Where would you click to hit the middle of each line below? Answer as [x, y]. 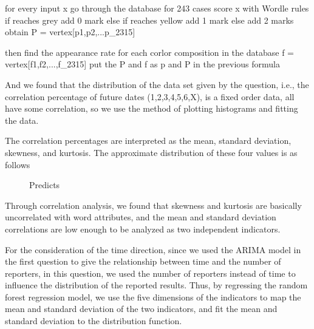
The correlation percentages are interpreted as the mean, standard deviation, [148, 141]
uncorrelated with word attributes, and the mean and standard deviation [141, 217]
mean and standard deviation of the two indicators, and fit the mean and [141, 309]
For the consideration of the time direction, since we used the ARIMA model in [153, 249]
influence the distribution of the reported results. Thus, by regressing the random [156, 285]
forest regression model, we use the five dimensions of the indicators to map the [153, 297]
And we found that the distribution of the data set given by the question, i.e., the [157, 84]
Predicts [45, 185]
